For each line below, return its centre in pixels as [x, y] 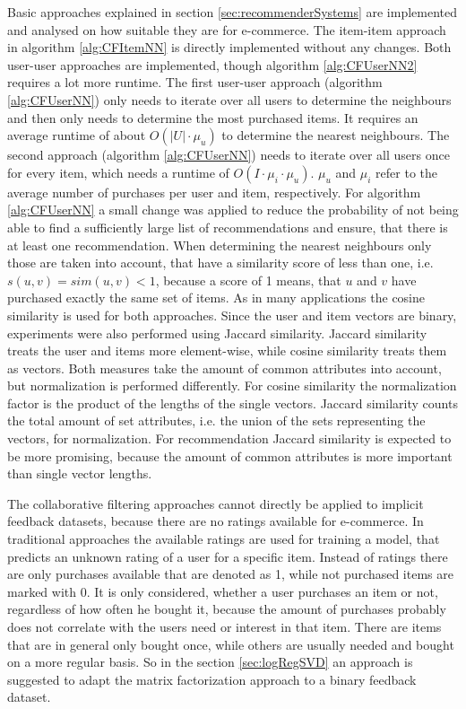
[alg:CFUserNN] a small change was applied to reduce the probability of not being [233, 210]
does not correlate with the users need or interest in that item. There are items [224, 626]
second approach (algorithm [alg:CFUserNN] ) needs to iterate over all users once [229, 155]
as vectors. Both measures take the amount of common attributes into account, [224, 368]
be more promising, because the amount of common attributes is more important [230, 455]
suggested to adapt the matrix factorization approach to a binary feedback [212, 679]
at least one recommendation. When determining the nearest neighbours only [220, 245]
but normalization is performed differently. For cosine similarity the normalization [232, 385]
